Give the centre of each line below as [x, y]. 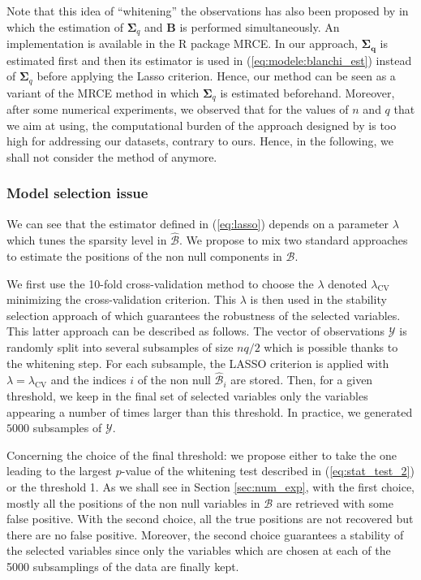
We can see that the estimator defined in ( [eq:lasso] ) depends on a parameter [198, 223]
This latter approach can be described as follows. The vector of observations [196, 331]
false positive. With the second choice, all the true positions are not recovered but [210, 519]
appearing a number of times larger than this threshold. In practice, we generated [210, 411]
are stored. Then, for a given [302, 380]
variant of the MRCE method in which [103, 92]
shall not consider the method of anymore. [112, 156]
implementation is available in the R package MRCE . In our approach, [182, 43]
